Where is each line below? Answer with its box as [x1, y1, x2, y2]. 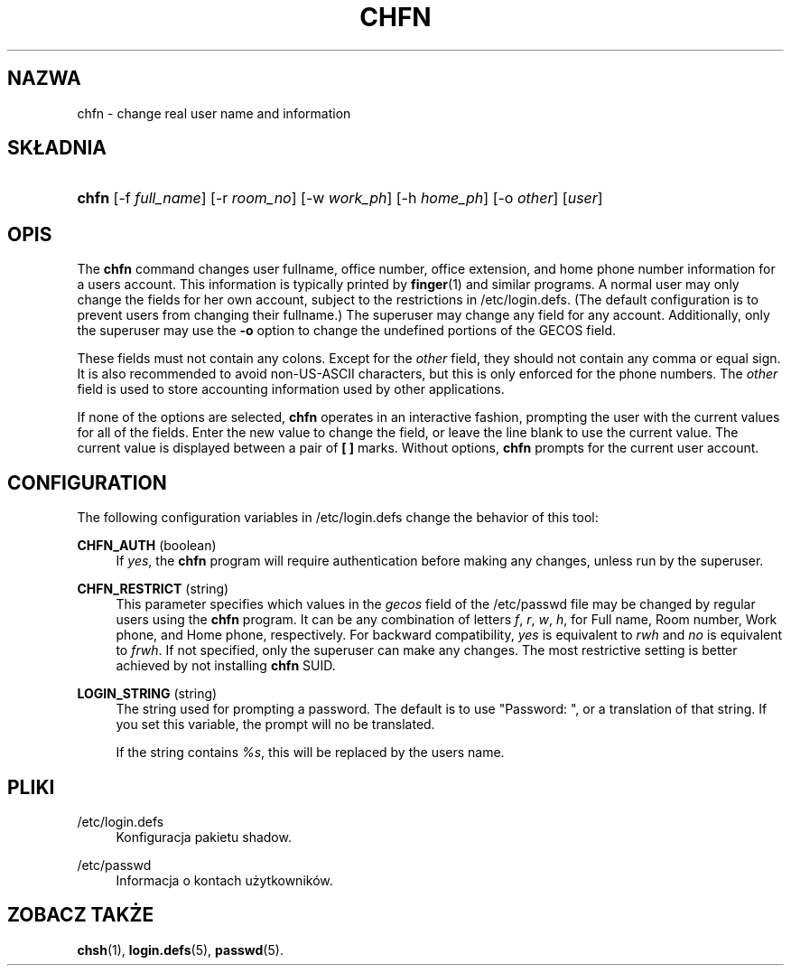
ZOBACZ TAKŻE [7, 903, 154, 927]
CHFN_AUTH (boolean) [77, 538, 217, 554]
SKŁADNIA [7, 136, 107, 160]
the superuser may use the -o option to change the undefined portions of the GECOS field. [77, 323, 617, 339]
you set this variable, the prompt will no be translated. [116, 716, 435, 733]
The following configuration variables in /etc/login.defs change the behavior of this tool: [77, 510, 599, 526]
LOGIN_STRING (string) [77, 686, 218, 702]
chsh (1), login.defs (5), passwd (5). [77, 941, 284, 958]
